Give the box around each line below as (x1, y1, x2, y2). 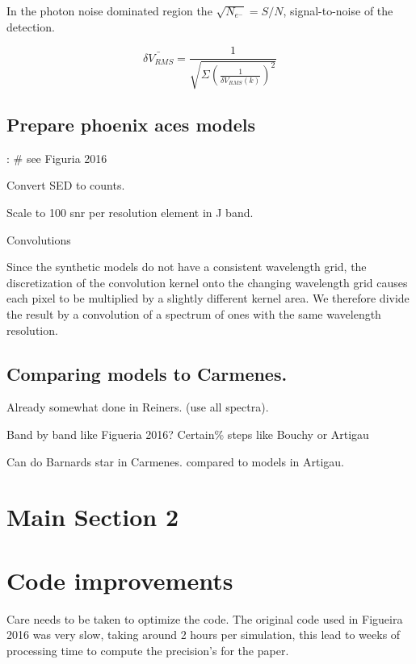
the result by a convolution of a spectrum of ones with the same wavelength (6, 306, 381, 322)
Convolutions (6, 231, 71, 248)
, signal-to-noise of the (283, 2, 393, 19)
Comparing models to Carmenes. (6, 361, 288, 386)
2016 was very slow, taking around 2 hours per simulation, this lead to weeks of (6, 626, 401, 643)
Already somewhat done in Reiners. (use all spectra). (6, 399, 269, 416)
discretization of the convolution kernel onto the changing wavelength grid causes (6, 274, 408, 290)
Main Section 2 (6, 500, 179, 533)
